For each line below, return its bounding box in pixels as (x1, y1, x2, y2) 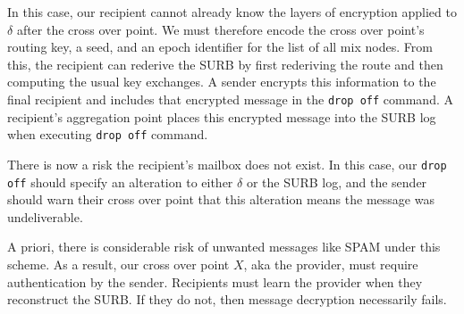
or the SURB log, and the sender (246, 172, 427, 191)
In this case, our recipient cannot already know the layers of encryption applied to (7, 3, 457, 21)
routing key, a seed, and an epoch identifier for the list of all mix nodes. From (7, 37, 433, 56)
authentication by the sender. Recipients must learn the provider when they (7, 272, 423, 291)
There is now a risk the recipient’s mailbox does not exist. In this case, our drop (7, 154, 447, 173)
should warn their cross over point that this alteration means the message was (7, 190, 434, 209)
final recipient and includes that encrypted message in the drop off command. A (7, 89, 453, 108)
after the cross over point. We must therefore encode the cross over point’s (16, 20, 425, 38)
